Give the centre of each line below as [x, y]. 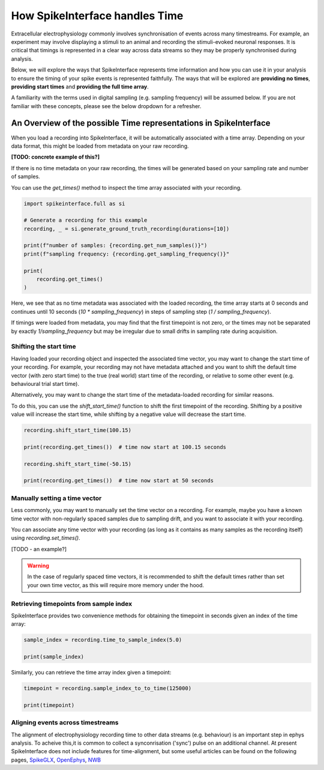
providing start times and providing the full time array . [80, 87]
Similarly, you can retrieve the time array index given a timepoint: [91, 673]
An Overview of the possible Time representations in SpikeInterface [141, 123]
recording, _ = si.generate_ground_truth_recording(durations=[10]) [127, 229]
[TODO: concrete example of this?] [55, 157]
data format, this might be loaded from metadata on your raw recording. [100, 146]
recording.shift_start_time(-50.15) [78, 464]
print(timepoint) [49, 705]
